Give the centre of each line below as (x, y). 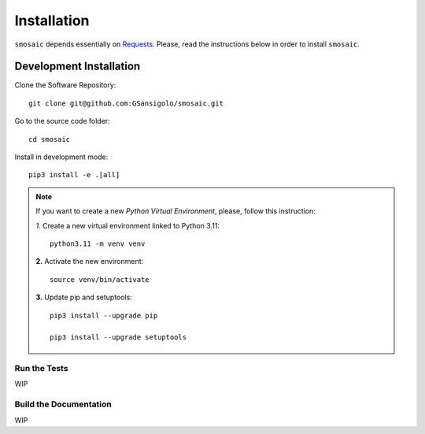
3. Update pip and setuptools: (84, 297)
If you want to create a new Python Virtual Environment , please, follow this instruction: (176, 211)
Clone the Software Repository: (65, 85)
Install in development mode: (61, 157)
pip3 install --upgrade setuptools (118, 338)
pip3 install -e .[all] (74, 175)
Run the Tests (41, 369)
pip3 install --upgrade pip (104, 315)
